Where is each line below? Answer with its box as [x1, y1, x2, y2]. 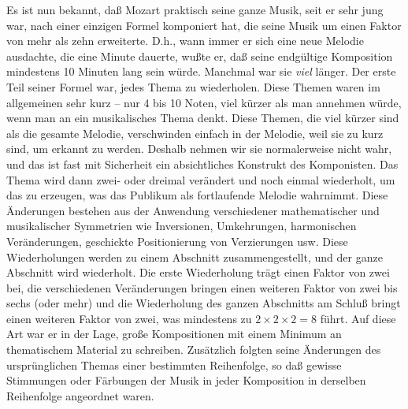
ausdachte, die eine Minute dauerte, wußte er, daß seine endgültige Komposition [6, 47, 393, 64]
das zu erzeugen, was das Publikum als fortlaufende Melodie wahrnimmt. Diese [6, 187, 388, 203]
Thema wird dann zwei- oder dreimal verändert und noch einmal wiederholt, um [6, 171, 395, 188]
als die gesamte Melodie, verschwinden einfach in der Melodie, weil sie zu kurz [6, 125, 384, 141]
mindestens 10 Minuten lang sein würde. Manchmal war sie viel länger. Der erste [6, 63, 396, 80]
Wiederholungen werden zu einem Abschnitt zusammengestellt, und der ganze [6, 248, 383, 265]
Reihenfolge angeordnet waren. [6, 387, 154, 403]
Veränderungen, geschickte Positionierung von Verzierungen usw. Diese [6, 232, 348, 249]
